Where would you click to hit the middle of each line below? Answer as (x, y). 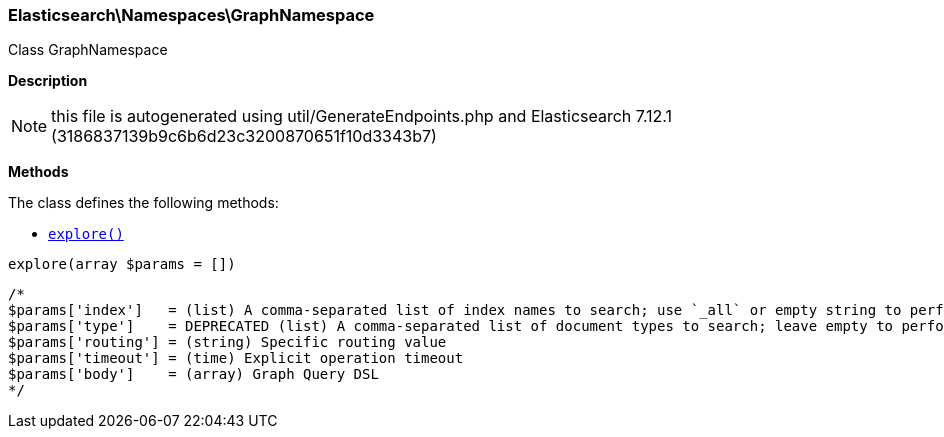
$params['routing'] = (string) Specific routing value (227, 342)
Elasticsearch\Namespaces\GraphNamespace (191, 15)
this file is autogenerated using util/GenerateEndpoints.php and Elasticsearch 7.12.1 (362, 116)
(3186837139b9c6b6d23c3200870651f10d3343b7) (244, 136)
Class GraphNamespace (88, 50)
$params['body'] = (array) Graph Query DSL (193, 374)
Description (48, 81)
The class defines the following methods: (143, 203)
